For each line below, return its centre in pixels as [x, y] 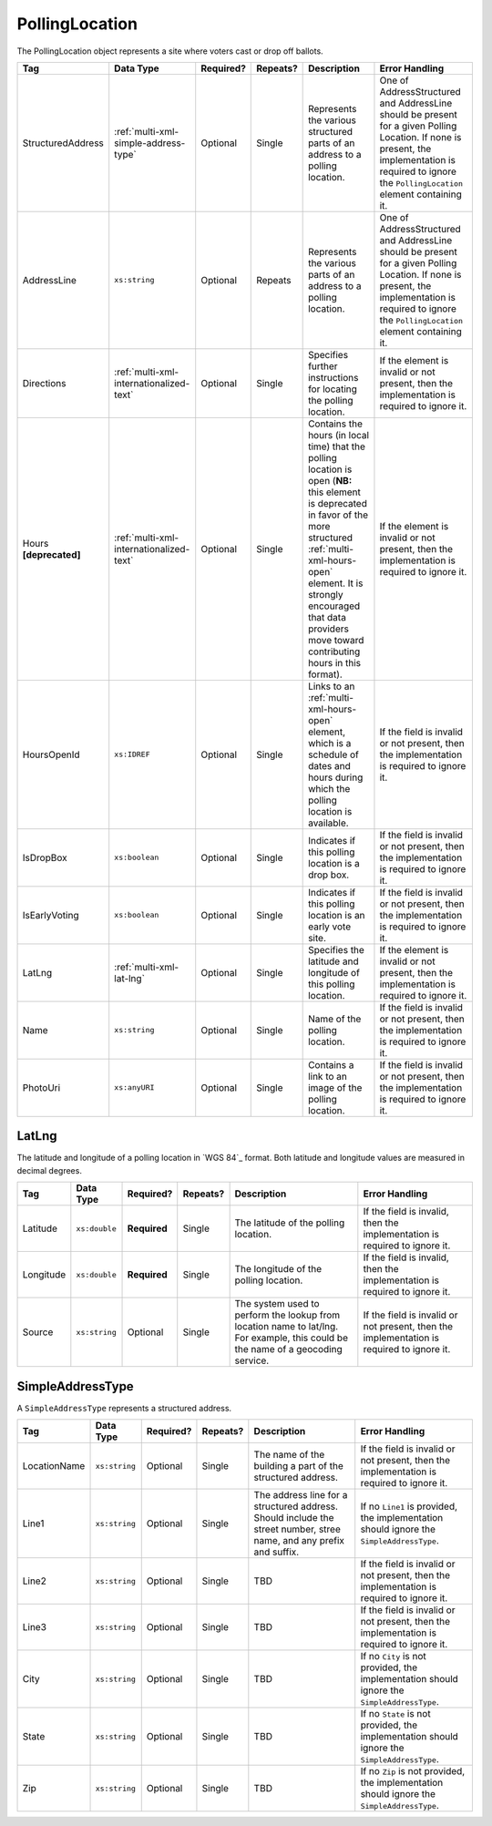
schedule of [334, 754]
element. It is [336, 583]
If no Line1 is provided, [409, 1506]
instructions [333, 377]
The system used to [277, 1304]
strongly [326, 594]
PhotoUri [41, 1087]
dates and [329, 765]
